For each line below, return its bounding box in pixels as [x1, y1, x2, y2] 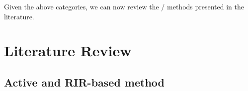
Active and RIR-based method [4, 74, 165, 90]
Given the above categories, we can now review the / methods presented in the [4, 1, 244, 11]
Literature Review [4, 40, 132, 61]
